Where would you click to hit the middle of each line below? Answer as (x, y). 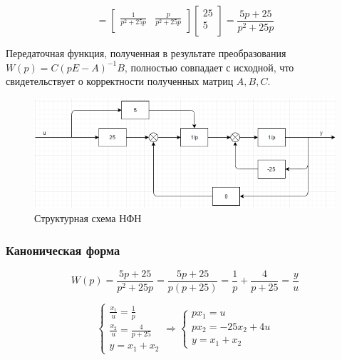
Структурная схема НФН (88, 218)
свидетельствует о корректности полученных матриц (120, 81)
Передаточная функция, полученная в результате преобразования (146, 53)
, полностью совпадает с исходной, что (209, 67)
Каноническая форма (63, 250)
